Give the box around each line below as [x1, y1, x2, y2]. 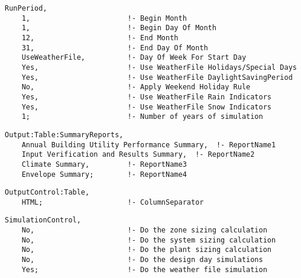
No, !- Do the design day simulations [21, 256, 263, 264]
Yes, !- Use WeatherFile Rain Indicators [21, 92, 272, 101]
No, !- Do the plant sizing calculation [21, 245, 272, 254]
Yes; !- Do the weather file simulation [21, 265, 267, 274]
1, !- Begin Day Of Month [21, 24, 216, 33]
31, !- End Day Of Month [21, 43, 208, 52]
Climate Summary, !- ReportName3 [21, 160, 187, 169]
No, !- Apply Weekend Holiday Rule [21, 83, 251, 92]
